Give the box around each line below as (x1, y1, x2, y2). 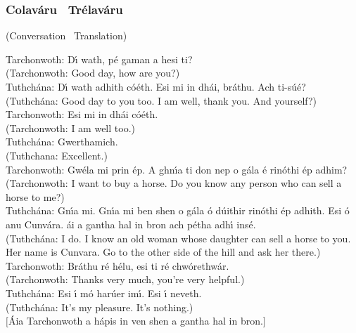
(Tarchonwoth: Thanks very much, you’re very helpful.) (6, 272, 245, 287)
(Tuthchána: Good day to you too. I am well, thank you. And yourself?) (6, 93, 317, 107)
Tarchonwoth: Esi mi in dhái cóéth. (6, 107, 158, 122)
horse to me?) (6, 189, 65, 204)
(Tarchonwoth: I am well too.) (6, 120, 135, 135)
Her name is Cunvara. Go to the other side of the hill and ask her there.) (6, 244, 321, 259)
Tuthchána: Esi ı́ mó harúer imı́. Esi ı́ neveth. (6, 285, 202, 300)
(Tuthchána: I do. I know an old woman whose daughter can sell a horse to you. (6, 230, 351, 245)
